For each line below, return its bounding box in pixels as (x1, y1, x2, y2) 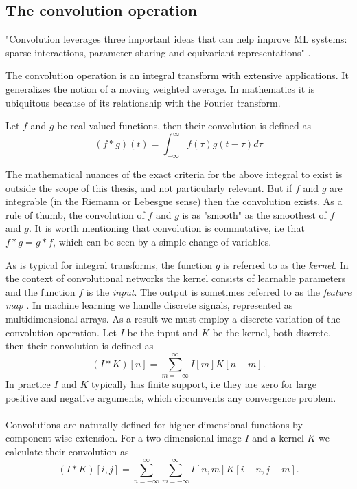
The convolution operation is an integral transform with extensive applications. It (5, 68, 349, 83)
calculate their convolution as (5, 444, 129, 458)
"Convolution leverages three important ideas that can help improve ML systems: (5, 32, 347, 46)
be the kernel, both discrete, (212, 325, 331, 339)
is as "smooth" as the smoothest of (182, 207, 327, 221)
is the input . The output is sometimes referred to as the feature (86, 284, 352, 298)
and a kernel (252, 431, 304, 445)
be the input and (127, 325, 198, 339)
